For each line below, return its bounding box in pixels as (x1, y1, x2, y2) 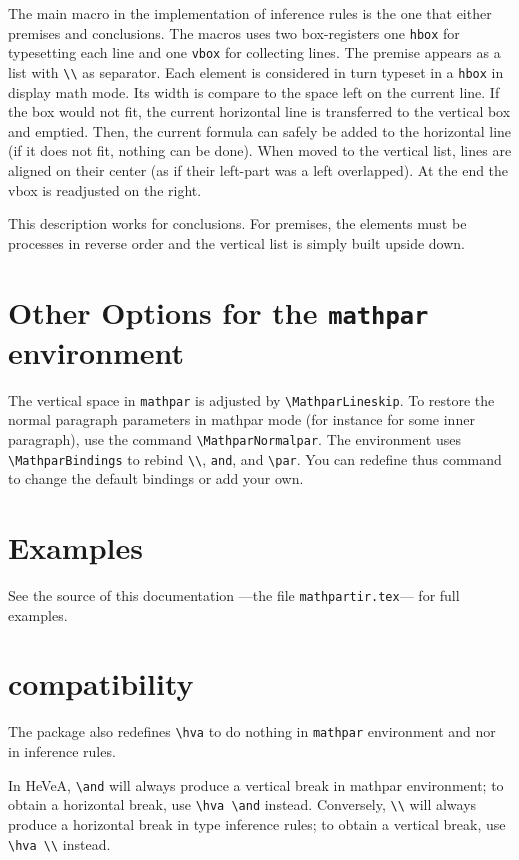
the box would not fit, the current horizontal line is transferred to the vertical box (8, 101, 511, 122)
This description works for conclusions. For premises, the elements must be (8, 213, 467, 234)
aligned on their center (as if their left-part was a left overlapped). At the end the (8, 159, 509, 180)
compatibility (8, 663, 194, 704)
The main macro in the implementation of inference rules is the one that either (8, 3, 492, 23)
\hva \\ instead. (8, 833, 111, 854)
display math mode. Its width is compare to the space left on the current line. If (8, 81, 500, 102)
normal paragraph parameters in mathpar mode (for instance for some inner (8, 409, 475, 430)
